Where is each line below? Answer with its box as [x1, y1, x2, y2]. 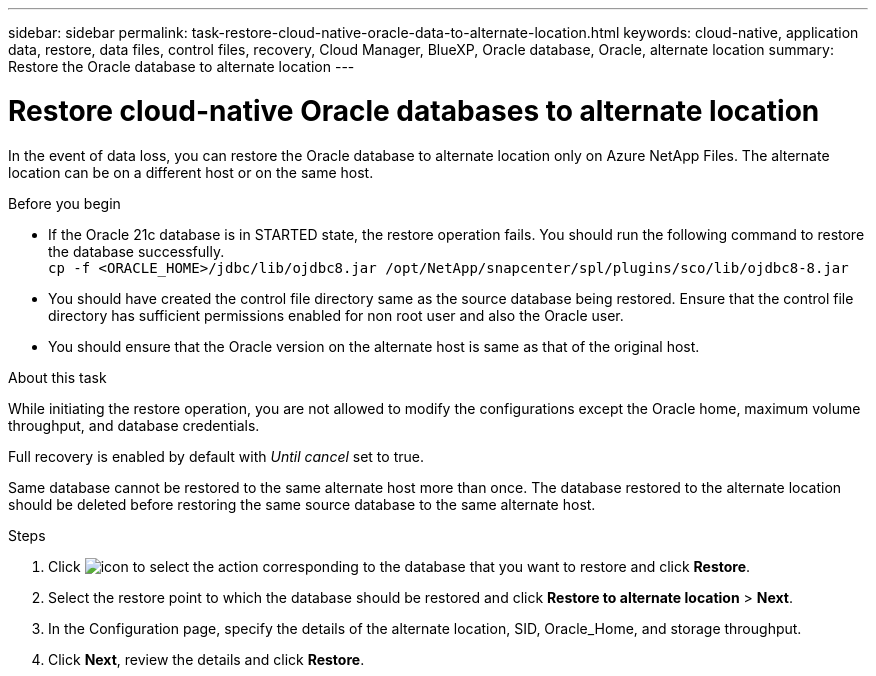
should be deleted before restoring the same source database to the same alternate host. [8, 495, 596, 513]
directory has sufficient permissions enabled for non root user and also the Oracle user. [48, 306, 624, 324]
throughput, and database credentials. [8, 416, 260, 434]
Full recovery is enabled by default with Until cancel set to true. [8, 447, 424, 465]
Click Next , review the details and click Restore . [48, 650, 365, 668]
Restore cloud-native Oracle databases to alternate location [8, 93, 820, 128]
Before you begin [8, 194, 121, 212]
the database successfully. [48, 242, 225, 260]
